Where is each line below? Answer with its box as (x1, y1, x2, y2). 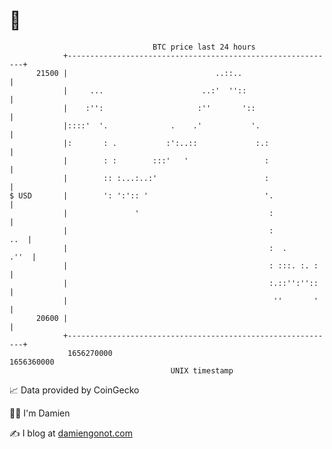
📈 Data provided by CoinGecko (9, 384, 140, 396)
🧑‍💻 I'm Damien (9, 407, 71, 419)
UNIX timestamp (170, 365, 234, 376)
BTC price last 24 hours (152, 42, 256, 52)
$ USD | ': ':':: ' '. (9, 190, 274, 201)
